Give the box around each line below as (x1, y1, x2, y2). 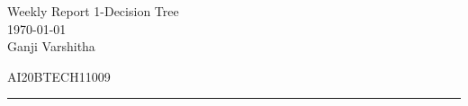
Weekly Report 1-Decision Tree (7, 2, 179, 20)
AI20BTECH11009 (7, 66, 111, 85)
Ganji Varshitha (7, 37, 95, 56)
